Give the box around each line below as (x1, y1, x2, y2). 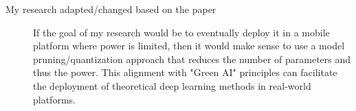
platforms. (33, 92, 76, 106)
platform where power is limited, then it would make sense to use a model (33, 38, 345, 53)
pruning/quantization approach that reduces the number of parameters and (33, 51, 351, 66)
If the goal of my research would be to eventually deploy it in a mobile (33, 25, 330, 39)
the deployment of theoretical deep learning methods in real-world (33, 78, 311, 92)
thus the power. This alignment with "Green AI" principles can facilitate (33, 65, 337, 79)
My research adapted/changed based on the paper (5, 2, 216, 16)
